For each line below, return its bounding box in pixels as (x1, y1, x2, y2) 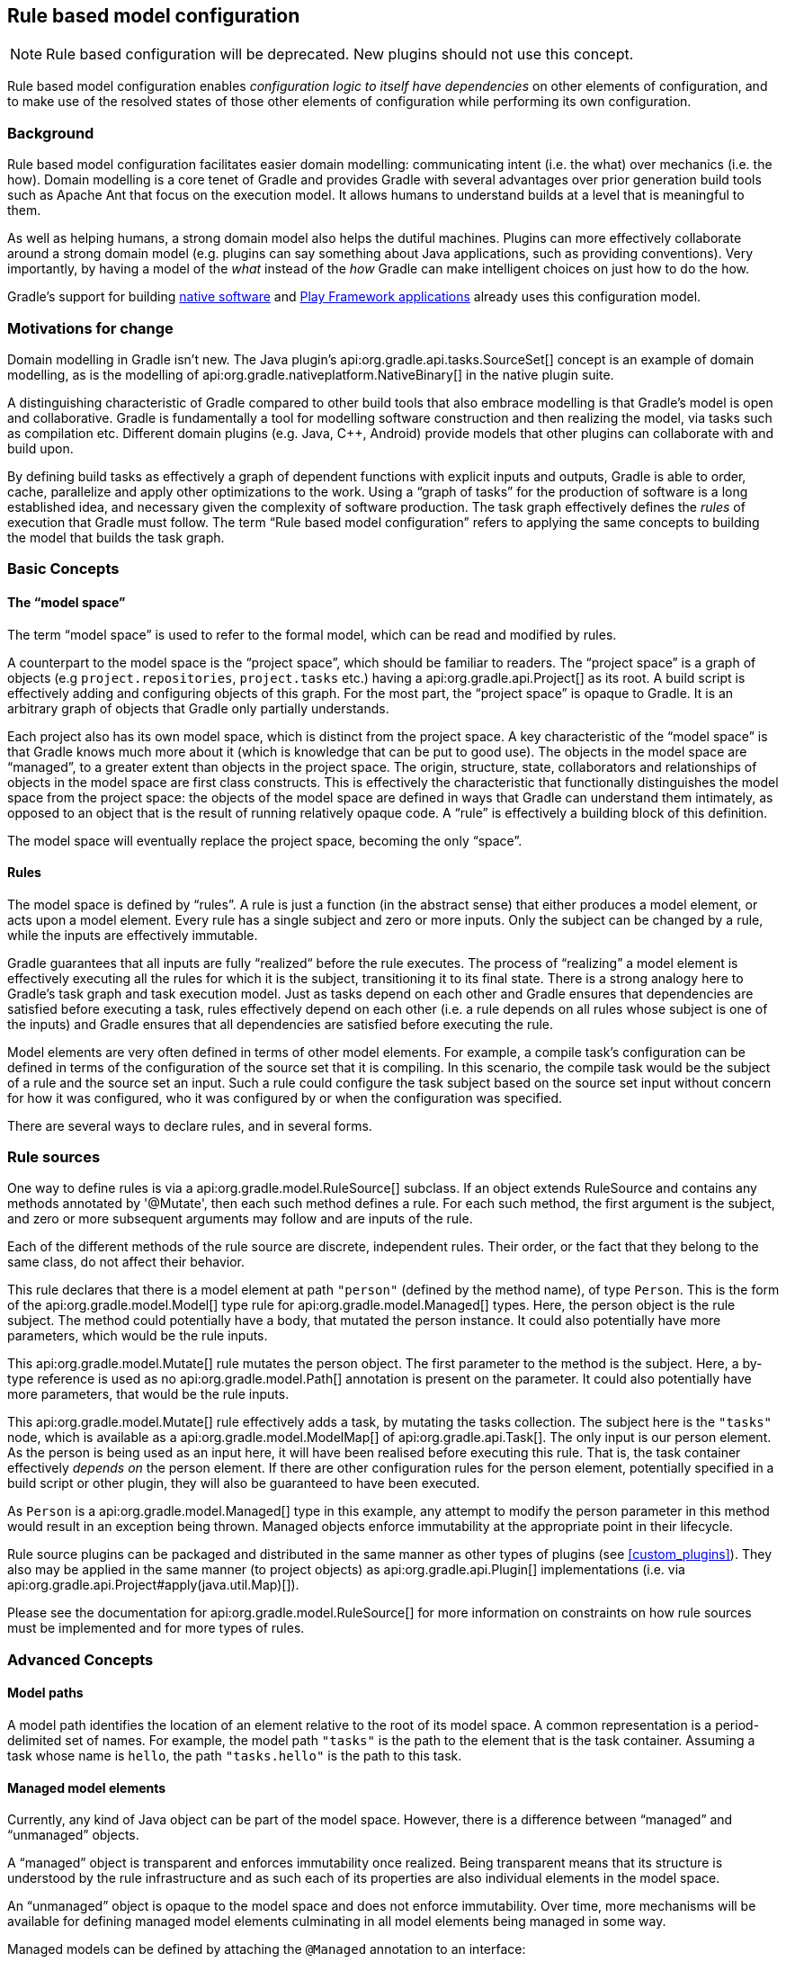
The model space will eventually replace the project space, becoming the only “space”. (7, 832, 523, 848)
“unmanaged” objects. (7, 1827, 139, 1843)
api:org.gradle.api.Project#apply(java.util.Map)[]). (7, 1577, 299, 1593)
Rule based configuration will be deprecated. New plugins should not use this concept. (46, 45, 634, 64)
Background (7, 123, 94, 142)
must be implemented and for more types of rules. (7, 1620, 305, 1636)
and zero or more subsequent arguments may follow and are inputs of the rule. (7, 1211, 473, 1227)
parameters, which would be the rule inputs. (7, 1328, 268, 1344)
